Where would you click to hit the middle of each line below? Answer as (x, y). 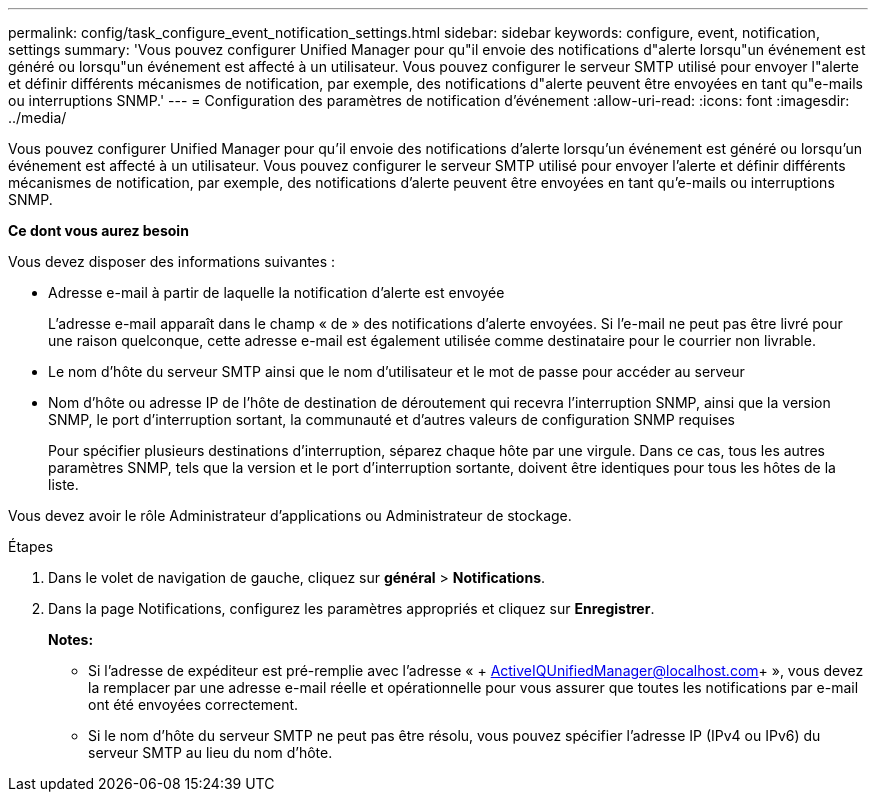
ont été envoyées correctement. (193, 704)
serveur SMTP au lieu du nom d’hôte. (210, 752)
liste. (63, 484)
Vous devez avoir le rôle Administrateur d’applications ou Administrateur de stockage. (290, 515)
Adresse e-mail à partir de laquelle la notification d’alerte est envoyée (276, 292)
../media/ (37, 117)
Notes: (71, 639)
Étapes (31, 546)
